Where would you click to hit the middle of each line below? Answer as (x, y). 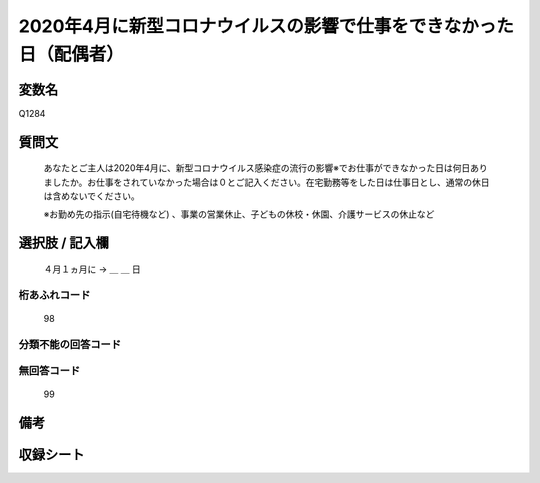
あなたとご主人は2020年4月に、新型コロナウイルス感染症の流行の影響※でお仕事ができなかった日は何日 (257, 168)
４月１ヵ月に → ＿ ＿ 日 (92, 269)
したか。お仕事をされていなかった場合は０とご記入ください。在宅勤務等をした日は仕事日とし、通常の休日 (270, 182)
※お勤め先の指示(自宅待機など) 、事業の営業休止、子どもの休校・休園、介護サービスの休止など (239, 214)
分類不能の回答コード (70, 344)
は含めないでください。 (91, 196)
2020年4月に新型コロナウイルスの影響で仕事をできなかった (266, 26)
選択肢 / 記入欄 (64, 243)
